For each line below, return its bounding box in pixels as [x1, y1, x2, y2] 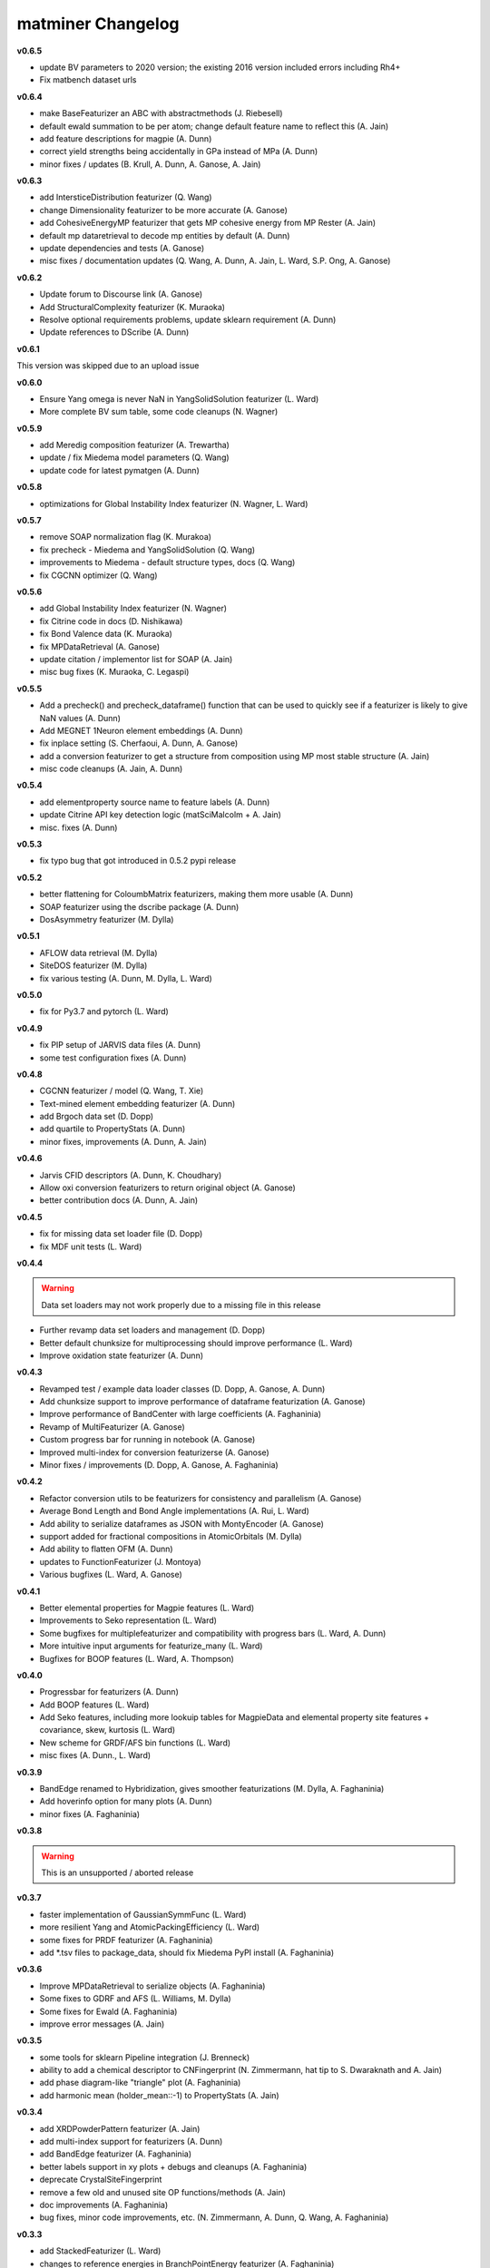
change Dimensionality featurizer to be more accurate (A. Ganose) [39, 204, 288, 215]
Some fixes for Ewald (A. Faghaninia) [39, 2006, 178, 2017]
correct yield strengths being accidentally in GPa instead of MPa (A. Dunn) [39, 146, 318, 157]
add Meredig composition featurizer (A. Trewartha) [39, 440, 230, 451]
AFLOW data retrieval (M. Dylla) [39, 947, 158, 958]
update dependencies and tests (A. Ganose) [39, 243, 205, 254]
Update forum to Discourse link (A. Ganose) [39, 288, 203, 299]
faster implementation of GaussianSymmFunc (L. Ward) [39, 1909, 247, 1920]
